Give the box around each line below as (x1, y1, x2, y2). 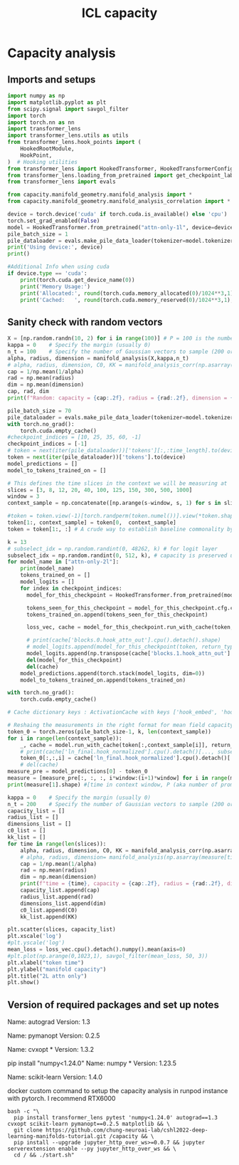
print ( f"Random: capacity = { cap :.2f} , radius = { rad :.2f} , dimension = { (7, 395, 234, 402)
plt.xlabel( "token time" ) (7, 959, 84, 966)
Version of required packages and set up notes (7, 998, 219, 1010)
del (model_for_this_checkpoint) (26, 657, 122, 664)
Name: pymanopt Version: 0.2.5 (7, 1031, 100, 1040)
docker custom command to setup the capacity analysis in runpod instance (7, 1087, 228, 1095)
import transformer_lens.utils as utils (7, 132, 129, 140)
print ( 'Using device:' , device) (7, 244, 103, 251)
